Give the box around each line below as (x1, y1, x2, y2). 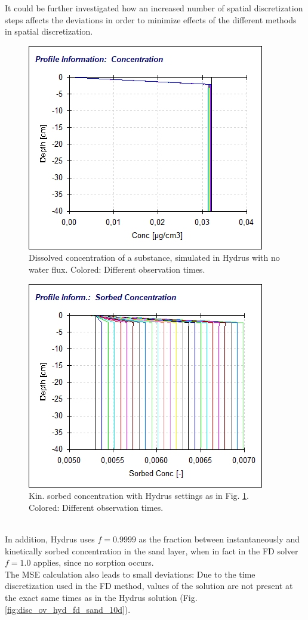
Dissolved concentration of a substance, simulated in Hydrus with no (29, 251, 280, 264)
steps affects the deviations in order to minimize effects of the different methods (5, 13, 297, 26)
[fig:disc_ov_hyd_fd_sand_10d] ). (5, 603, 131, 615)
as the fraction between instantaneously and (138, 532, 300, 545)
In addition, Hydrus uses (5, 532, 95, 545)
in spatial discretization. (5, 25, 93, 38)
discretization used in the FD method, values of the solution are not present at (5, 579, 293, 592)
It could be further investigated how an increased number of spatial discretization (5, 2, 303, 14)
